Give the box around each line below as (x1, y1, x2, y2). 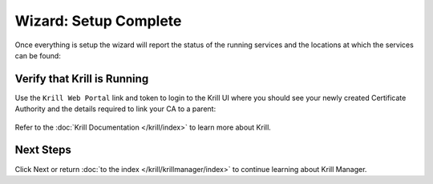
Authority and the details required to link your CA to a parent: (14, 104, 216, 114)
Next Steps (14, 143, 71, 157)
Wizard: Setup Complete (14, 12, 182, 30)
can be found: (14, 50, 62, 60)
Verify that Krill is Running (14, 72, 149, 86)
